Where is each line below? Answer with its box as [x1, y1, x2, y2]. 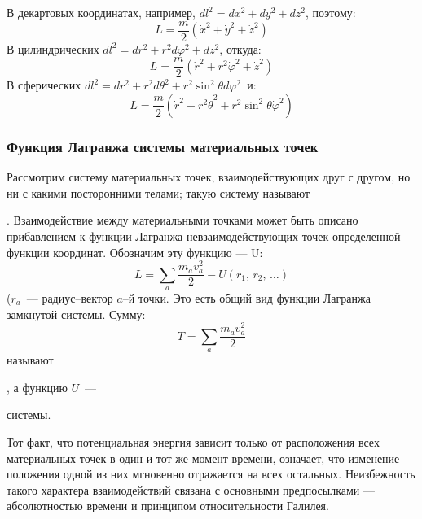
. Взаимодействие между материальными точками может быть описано [7, 212, 358, 229]
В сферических [7, 76, 81, 94]
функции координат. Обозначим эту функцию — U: [7, 243, 263, 260]
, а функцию [7, 378, 68, 395]
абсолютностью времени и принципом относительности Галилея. [7, 497, 329, 514]
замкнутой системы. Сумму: [7, 305, 146, 322]
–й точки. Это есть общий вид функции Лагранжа [122, 290, 371, 307]
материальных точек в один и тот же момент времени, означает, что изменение [7, 449, 400, 466]
